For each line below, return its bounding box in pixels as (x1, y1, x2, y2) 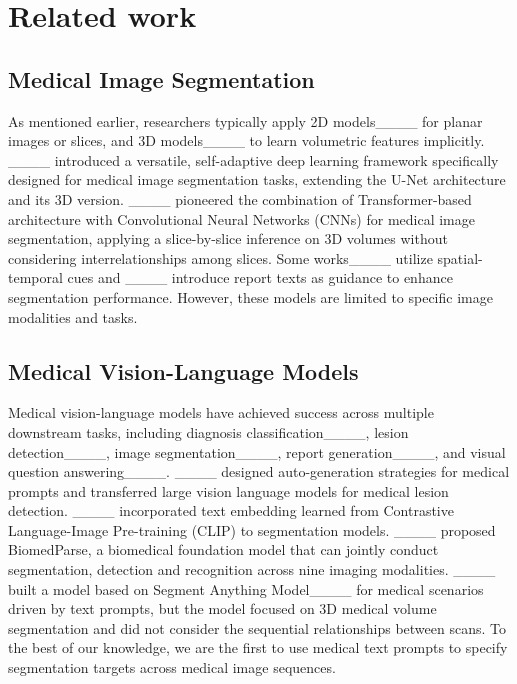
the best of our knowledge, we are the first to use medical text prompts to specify (8, 637, 508, 658)
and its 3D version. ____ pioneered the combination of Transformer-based (8, 188, 472, 209)
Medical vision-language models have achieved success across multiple (8, 402, 434, 423)
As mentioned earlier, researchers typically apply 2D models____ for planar (8, 110, 483, 131)
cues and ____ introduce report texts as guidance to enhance (67, 267, 453, 288)
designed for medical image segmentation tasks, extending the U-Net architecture (8, 169, 506, 190)
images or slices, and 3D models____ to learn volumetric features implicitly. (8, 130, 485, 151)
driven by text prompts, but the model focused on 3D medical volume (8, 598, 437, 619)
